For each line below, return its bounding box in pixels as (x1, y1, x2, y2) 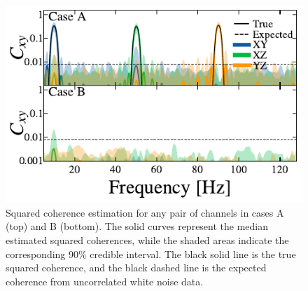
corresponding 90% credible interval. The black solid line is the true (6, 246, 296, 261)
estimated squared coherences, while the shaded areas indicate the (6, 232, 289, 247)
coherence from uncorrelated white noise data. (6, 273, 204, 288)
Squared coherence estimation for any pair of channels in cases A (6, 205, 284, 219)
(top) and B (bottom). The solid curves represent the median (6, 219, 269, 234)
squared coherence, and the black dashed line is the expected (6, 260, 267, 275)
